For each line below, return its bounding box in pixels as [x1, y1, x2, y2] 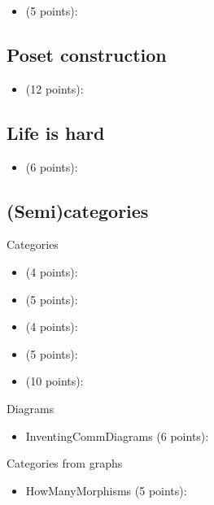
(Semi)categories [7, 198, 149, 223]
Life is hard [7, 120, 105, 145]
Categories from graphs [7, 455, 123, 472]
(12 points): [25, 80, 84, 97]
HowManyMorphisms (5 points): [25, 481, 187, 498]
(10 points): [25, 372, 84, 390]
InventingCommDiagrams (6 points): [25, 427, 209, 444]
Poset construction [7, 41, 167, 67]
